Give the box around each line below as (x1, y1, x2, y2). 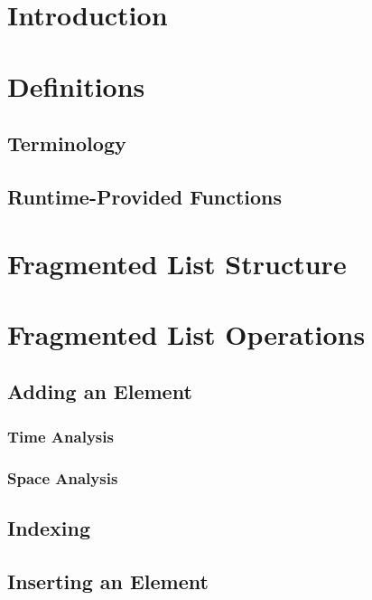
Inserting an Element (7, 567, 209, 595)
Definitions (7, 67, 145, 104)
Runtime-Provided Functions (7, 182, 283, 210)
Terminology (7, 129, 126, 157)
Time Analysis (7, 424, 114, 447)
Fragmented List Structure (7, 244, 347, 281)
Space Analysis (7, 466, 118, 489)
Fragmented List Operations (7, 315, 366, 352)
